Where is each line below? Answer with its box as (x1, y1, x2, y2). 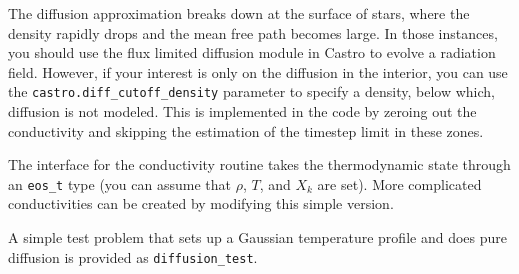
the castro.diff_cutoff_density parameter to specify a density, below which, (8, 81, 495, 102)
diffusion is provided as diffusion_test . (8, 246, 258, 267)
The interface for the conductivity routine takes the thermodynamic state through (8, 154, 511, 175)
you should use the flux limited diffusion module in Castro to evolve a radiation (8, 42, 496, 63)
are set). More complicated (317, 173, 482, 194)
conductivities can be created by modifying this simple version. (8, 193, 394, 214)
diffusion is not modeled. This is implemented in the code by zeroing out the (8, 101, 477, 122)
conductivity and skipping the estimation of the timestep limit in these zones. (8, 120, 484, 141)
